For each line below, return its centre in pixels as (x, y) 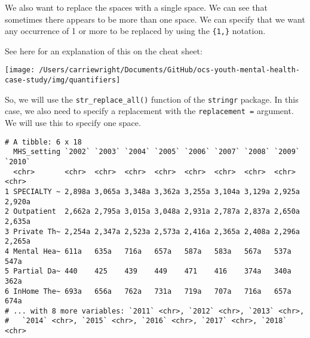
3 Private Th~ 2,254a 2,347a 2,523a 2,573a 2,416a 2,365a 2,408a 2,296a (152, 231)
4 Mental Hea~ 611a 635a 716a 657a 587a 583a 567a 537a (148, 251)
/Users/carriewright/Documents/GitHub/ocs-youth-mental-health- (169, 70)
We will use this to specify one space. (73, 123)
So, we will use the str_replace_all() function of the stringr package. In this (152, 99)
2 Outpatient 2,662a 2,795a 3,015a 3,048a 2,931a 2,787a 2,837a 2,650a (152, 212)
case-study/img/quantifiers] (63, 80)
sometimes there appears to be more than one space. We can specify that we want (155, 19)
